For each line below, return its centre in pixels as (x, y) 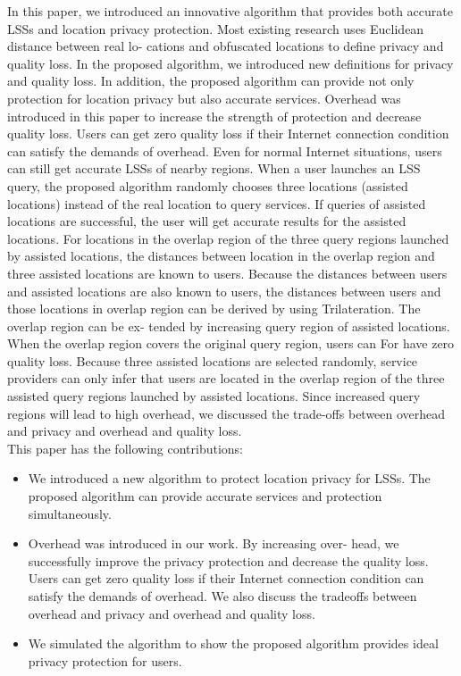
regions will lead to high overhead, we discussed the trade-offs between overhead (226, 413)
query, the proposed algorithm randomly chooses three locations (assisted (208, 185)
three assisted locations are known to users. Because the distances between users (227, 273)
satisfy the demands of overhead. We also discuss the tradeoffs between (222, 596)
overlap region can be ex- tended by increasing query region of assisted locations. (229, 325)
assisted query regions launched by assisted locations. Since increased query (214, 396)
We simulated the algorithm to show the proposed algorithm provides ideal (233, 643)
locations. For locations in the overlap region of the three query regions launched (228, 238)
